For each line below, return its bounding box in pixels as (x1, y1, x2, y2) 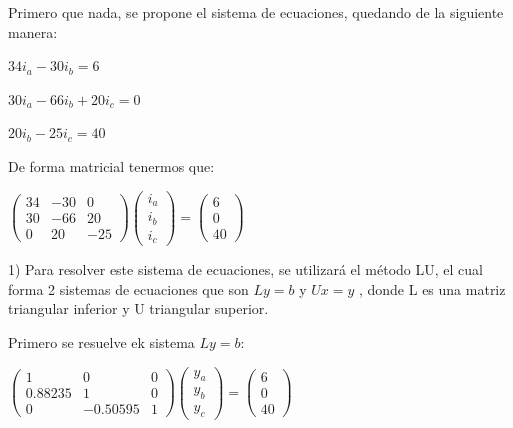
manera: (8, 21, 58, 42)
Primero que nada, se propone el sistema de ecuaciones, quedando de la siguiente (8, 2, 504, 22)
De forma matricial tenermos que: (8, 155, 215, 176)
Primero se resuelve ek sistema (8, 331, 195, 352)
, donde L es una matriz (358, 278, 506, 299)
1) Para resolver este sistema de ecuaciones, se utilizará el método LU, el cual (8, 259, 483, 280)
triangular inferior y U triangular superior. (8, 298, 269, 319)
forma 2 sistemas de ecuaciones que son (8, 278, 249, 299)
